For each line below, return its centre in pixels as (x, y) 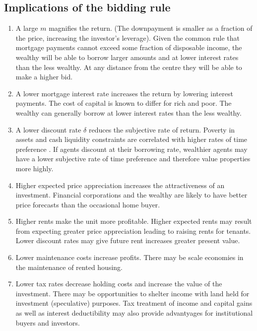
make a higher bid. (44, 77)
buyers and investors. (48, 322)
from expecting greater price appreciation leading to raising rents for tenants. (133, 231)
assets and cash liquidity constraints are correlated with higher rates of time (131, 139)
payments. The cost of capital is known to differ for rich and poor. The (124, 103)
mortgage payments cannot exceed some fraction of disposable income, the (129, 47)
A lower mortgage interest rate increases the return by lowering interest (124, 93)
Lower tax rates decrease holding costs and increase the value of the (119, 284)
